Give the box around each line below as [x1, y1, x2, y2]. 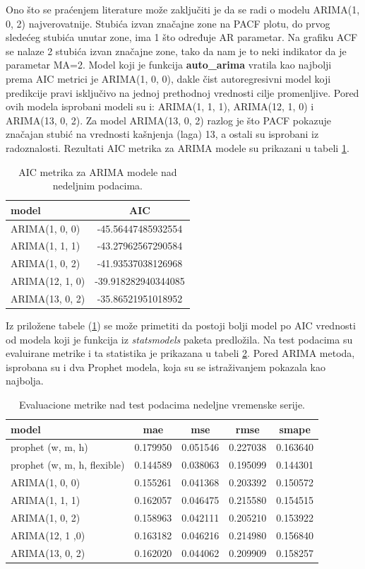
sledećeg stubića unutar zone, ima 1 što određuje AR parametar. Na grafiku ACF [6, 30, 358, 45]
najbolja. [6, 373, 44, 388]
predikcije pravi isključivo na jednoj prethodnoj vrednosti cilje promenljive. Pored [6, 85, 359, 100]
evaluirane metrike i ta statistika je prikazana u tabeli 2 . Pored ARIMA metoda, [6, 346, 355, 360]
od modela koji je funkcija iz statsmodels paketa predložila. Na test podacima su [6, 332, 353, 346]
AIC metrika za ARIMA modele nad [18, 164, 177, 179]
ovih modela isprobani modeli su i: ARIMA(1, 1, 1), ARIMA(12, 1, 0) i [6, 99, 314, 114]
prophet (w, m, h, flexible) [11, 457, 125, 472]
